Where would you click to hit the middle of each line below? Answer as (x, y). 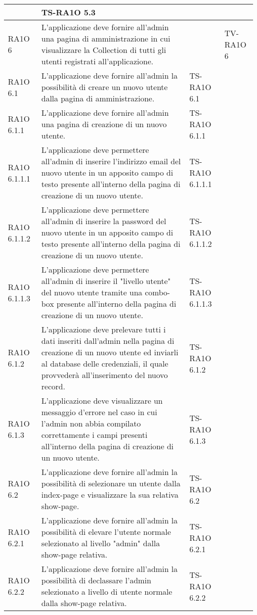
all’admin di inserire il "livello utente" (106, 281)
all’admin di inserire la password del (104, 221)
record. (53, 386)
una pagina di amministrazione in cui (106, 38)
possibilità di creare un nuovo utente (105, 87)
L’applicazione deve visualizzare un (102, 401)
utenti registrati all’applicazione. (97, 61)
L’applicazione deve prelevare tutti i (104, 329)
